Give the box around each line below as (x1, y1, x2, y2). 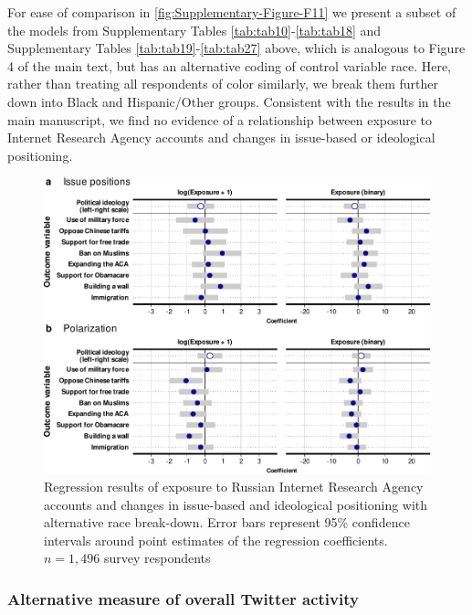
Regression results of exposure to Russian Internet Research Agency (44, 476, 424, 495)
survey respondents (103, 548, 211, 567)
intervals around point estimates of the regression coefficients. (44, 530, 388, 549)
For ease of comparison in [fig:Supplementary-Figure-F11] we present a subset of (7, 3, 456, 21)
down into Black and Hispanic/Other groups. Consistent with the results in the (7, 91, 451, 111)
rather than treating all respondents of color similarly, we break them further (7, 74, 438, 93)
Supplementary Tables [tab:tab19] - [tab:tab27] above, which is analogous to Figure (7, 38, 466, 58)
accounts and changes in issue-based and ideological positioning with (44, 494, 428, 514)
